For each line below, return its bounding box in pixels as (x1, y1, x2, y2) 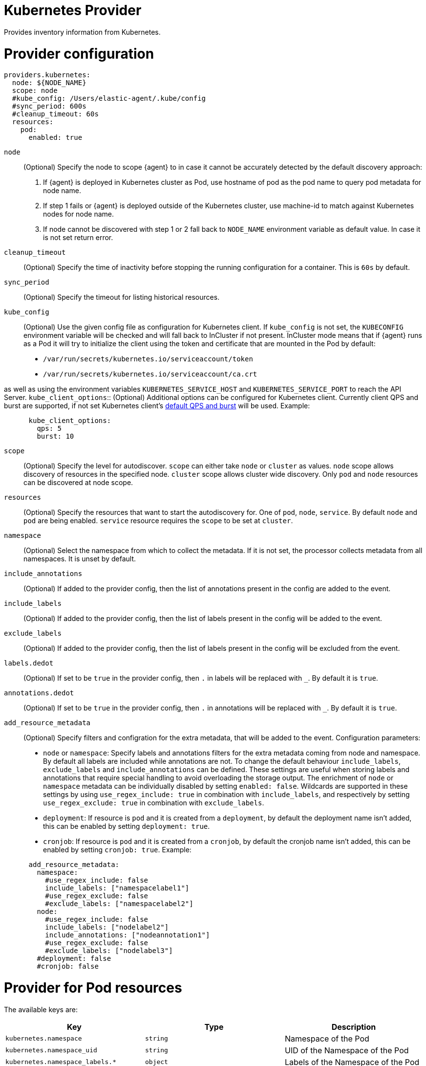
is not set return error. (43, 233, 113, 242)
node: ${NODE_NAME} (12, 79, 86, 87)
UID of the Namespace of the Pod (284, 1045, 409, 1055)
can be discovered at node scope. (23, 478, 133, 487)
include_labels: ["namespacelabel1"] (45, 884, 190, 892)
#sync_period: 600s (12, 102, 86, 111)
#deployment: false (37, 955, 111, 963)
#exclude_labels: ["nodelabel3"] (45, 947, 173, 955)
